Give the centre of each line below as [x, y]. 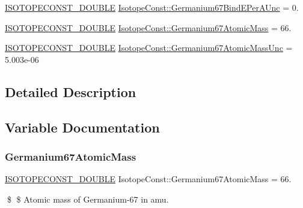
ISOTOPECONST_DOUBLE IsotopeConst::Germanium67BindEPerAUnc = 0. [152, 7]
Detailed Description [71, 91]
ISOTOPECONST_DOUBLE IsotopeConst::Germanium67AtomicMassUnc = [149, 48]
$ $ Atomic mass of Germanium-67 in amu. [88, 199]
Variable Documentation [82, 127]
